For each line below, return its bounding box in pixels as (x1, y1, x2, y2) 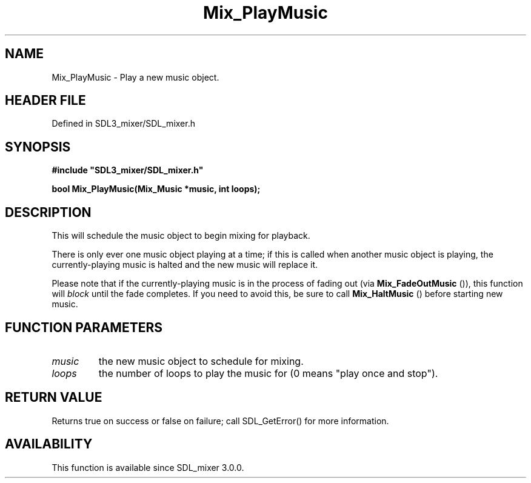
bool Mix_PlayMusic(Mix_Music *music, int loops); (52, 184, 261, 195)
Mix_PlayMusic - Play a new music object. (52, 72, 219, 82)
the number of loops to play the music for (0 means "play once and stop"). (98, 367, 438, 379)
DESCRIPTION (5, 204, 92, 220)
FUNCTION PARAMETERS (5, 319, 162, 335)
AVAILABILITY (5, 436, 93, 452)
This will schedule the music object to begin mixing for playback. (52, 230, 310, 241)
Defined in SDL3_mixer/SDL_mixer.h (52, 118, 195, 129)
